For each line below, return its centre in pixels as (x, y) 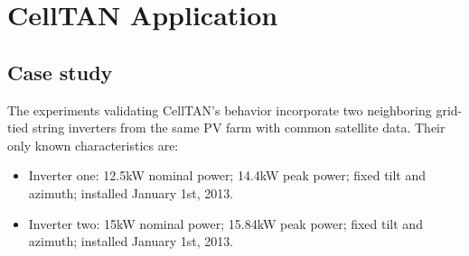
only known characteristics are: (93, 145)
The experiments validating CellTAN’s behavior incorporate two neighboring (220, 110)
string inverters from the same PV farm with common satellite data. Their (239, 128)
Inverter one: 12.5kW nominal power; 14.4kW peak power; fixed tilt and (227, 175)
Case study (60, 72)
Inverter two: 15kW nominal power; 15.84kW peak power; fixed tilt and (225, 223)
